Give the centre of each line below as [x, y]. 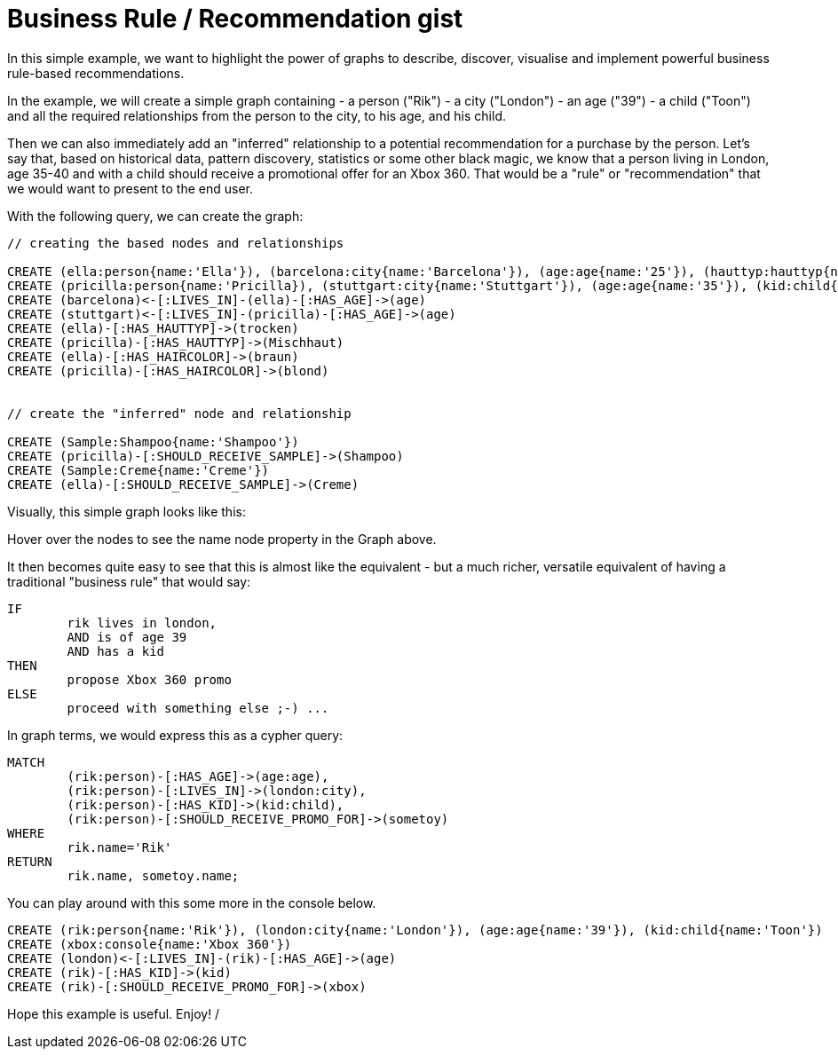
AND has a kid [116, 651]
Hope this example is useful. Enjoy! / [114, 1013]
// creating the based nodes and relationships [176, 243]
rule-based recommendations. [96, 73]
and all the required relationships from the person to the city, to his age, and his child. [257, 115]
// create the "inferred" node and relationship [179, 413]
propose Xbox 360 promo [149, 679]
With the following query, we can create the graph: [155, 216]
